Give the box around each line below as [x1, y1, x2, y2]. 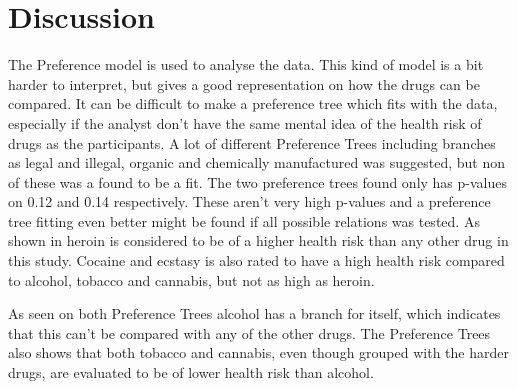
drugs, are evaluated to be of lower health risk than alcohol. [8, 362, 374, 383]
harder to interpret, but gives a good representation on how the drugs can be [8, 73, 480, 94]
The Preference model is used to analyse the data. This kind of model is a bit [8, 54, 484, 75]
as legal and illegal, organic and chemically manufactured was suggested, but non [8, 152, 505, 173]
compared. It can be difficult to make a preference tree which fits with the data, [8, 93, 498, 114]
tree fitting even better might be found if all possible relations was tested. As [8, 210, 480, 231]
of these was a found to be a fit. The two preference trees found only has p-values [8, 171, 508, 192]
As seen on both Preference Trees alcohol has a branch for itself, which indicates [8, 303, 501, 324]
